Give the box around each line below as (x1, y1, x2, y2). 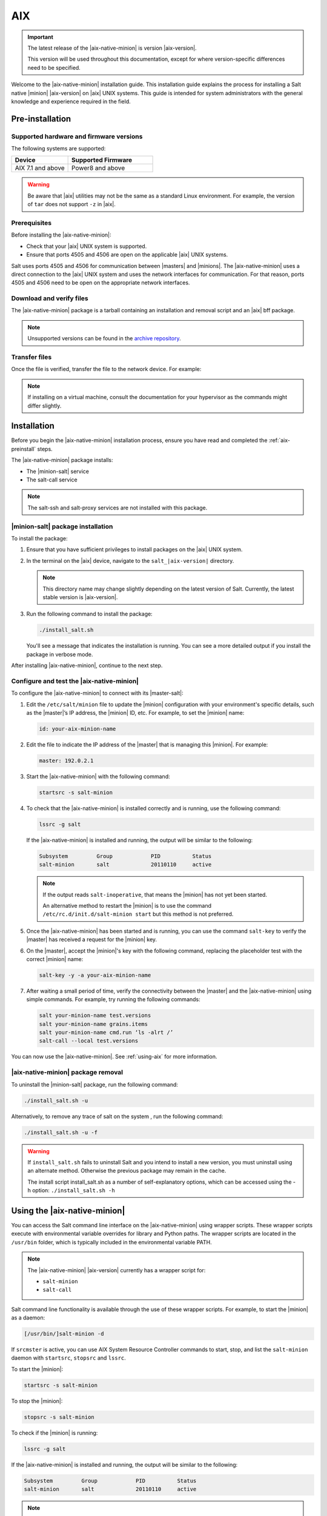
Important (27, 33, 54, 41)
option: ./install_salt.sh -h (32, 1187, 115, 1194)
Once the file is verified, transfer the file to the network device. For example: (11, 366, 202, 373)
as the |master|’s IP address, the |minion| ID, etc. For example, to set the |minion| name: (26, 709, 245, 716)
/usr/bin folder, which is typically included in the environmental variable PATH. (11, 1238, 212, 1246)
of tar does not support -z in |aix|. (27, 201, 116, 208)
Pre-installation (11, 113, 71, 124)
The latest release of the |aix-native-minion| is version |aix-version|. (27, 44, 197, 52)
